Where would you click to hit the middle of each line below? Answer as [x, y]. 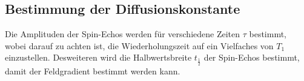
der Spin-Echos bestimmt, [252, 57]
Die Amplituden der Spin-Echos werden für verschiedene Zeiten [123, 34]
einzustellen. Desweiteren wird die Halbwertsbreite [98, 57]
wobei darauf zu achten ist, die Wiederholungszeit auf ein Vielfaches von [139, 45]
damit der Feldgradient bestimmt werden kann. [93, 70]
